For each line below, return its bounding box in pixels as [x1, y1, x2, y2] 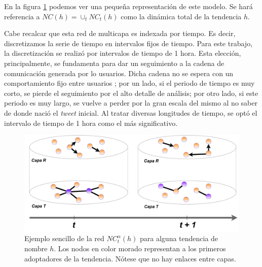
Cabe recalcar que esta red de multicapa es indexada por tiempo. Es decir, [4, 28, 236, 39]
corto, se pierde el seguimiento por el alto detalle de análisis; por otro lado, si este [4, 87, 258, 98]
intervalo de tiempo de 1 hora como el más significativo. [4, 117, 178, 128]
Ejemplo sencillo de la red [24, 233, 104, 244]
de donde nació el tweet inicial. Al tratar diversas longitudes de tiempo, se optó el [4, 107, 257, 118]
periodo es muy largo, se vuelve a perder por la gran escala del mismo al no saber [4, 97, 257, 108]
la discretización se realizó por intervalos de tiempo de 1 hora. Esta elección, [4, 48, 241, 58]
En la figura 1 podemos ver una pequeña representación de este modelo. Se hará [4, 1, 253, 11]
